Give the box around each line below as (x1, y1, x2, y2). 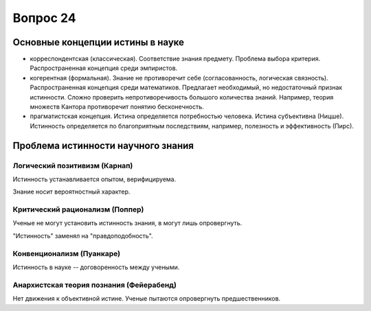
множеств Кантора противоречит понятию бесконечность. (30, 103, 204, 111)
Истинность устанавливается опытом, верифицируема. (12, 175, 177, 183)
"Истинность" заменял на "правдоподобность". (12, 231, 154, 240)
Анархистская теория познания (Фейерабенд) (12, 280, 177, 290)
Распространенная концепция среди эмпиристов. (30, 64, 178, 72)
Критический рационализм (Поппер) (12, 205, 144, 214)
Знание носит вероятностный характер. (12, 187, 131, 196)
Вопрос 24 (12, 10, 76, 25)
